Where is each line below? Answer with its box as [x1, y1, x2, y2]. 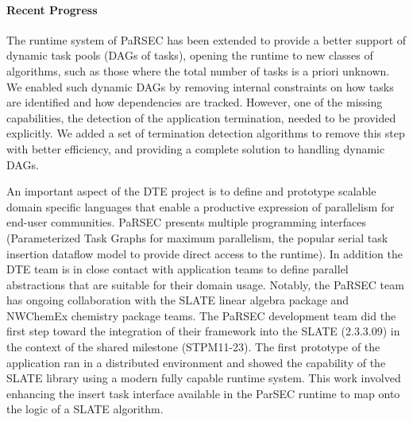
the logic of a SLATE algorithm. [6, 401, 164, 417]
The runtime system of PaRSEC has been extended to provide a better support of [6, 31, 407, 48]
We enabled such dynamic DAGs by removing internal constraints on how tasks [6, 78, 394, 95]
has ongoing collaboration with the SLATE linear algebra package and [6, 292, 349, 308]
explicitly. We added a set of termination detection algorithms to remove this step [6, 125, 405, 141]
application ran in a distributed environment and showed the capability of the [6, 354, 386, 370]
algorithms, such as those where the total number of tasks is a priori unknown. [6, 62, 390, 79]
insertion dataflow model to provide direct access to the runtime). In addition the [6, 245, 403, 261]
